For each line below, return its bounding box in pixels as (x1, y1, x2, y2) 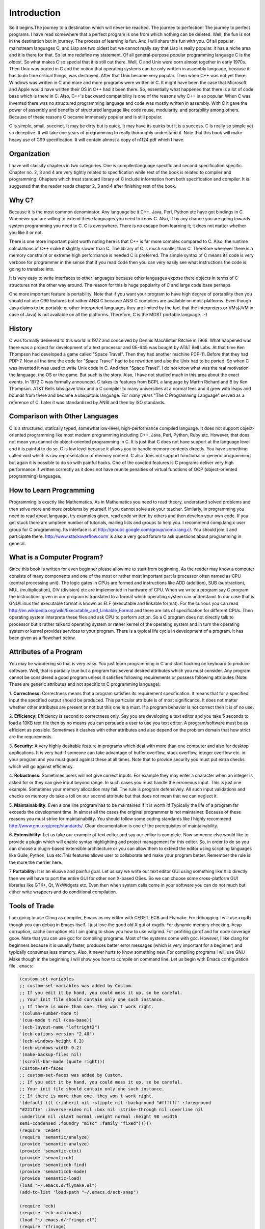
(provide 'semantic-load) (19, 1175, 82, 1181)
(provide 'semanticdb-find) (19, 1162, 87, 1168)
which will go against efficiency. (9, 763, 74, 769)
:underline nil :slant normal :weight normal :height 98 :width (19, 1113, 178, 1119)
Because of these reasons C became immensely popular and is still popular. (9, 114, 163, 120)
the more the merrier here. (9, 859, 63, 865)
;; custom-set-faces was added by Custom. (19, 1072, 123, 1078)
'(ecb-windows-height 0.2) (19, 1038, 84, 1044)
